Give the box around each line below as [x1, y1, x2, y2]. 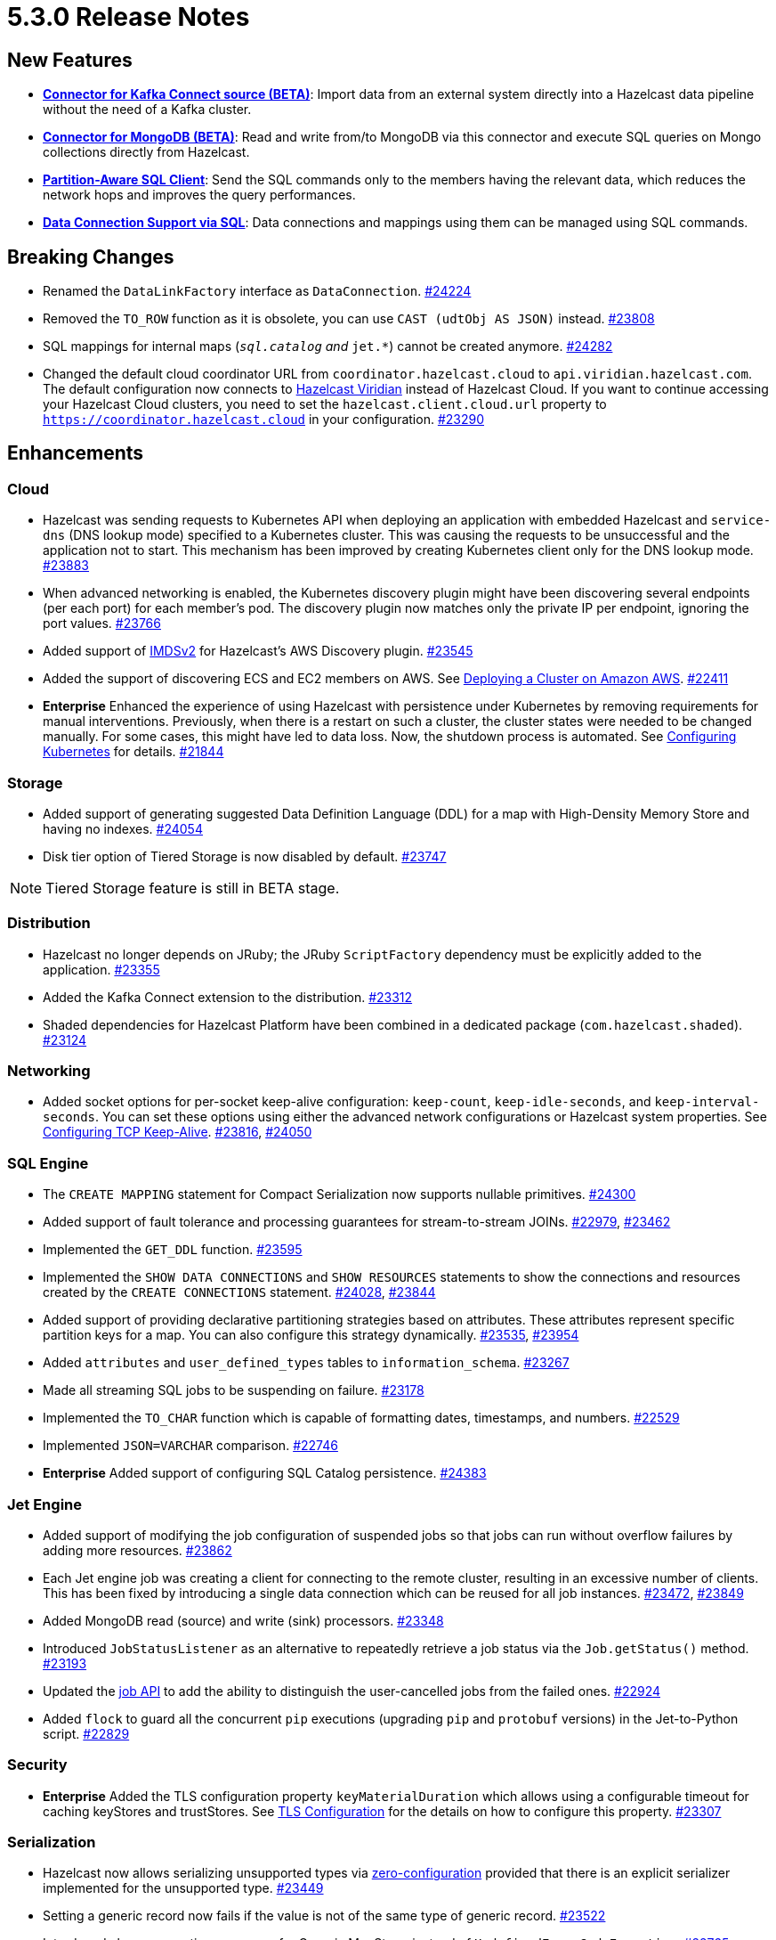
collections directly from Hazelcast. [43, 144, 250, 160]
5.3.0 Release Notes [7, 2, 250, 32]
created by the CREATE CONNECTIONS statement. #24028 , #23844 [43, 1284, 436, 1300]
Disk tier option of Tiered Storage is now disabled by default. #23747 [43, 848, 447, 864]
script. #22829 [43, 1725, 130, 1741]
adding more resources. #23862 [43, 1542, 232, 1558]
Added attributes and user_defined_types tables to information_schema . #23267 [43, 1355, 570, 1371]
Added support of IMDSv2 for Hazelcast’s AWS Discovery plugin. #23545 [43, 643, 473, 659]
